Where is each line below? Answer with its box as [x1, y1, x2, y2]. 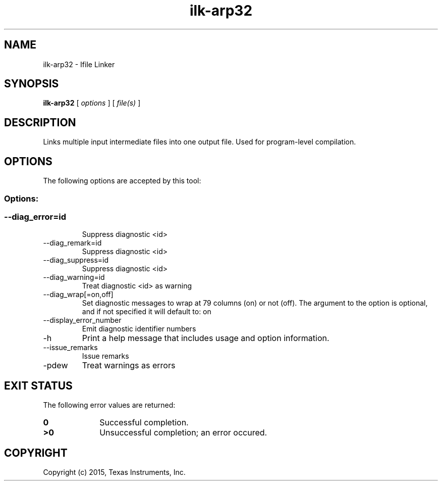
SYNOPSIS [4, 77, 59, 90]
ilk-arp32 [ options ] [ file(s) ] [43, 99, 141, 108]
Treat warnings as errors [82, 360, 176, 371]
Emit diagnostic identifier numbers [82, 324, 196, 333]
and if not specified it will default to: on [82, 307, 211, 316]
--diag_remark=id [43, 238, 102, 248]
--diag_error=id [4, 211, 67, 222]
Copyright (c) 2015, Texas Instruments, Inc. [43, 467, 186, 476]
